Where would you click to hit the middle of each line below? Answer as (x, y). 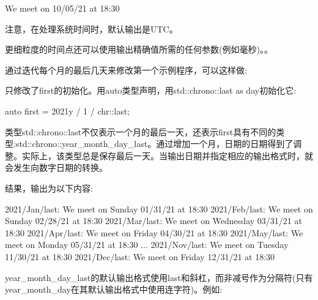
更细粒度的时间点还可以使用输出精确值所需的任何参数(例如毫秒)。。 (139, 49)
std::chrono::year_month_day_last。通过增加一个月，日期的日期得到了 (154, 144)
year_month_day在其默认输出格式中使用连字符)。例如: (114, 289)
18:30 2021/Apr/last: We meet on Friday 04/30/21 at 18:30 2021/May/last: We (154, 232)
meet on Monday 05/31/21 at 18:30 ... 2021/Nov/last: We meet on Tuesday (147, 245)
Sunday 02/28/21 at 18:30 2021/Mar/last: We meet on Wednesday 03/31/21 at (153, 221)
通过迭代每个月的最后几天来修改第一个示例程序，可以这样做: (126, 69)
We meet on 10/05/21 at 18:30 (62, 8)
